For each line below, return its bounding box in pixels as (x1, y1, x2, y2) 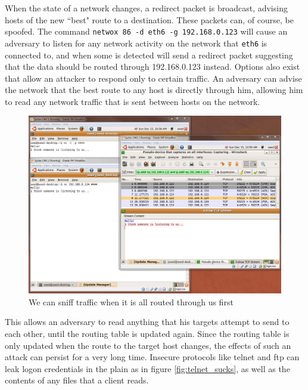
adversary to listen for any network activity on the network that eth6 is (5, 36, 267, 49)
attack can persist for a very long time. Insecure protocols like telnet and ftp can (5, 351, 300, 363)
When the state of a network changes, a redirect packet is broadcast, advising (5, 2, 288, 14)
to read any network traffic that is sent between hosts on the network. (5, 95, 260, 107)
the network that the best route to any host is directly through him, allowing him (5, 83, 303, 96)
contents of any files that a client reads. (5, 374, 149, 386)
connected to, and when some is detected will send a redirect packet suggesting (5, 48, 293, 61)
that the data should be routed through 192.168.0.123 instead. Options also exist (5, 60, 300, 73)
